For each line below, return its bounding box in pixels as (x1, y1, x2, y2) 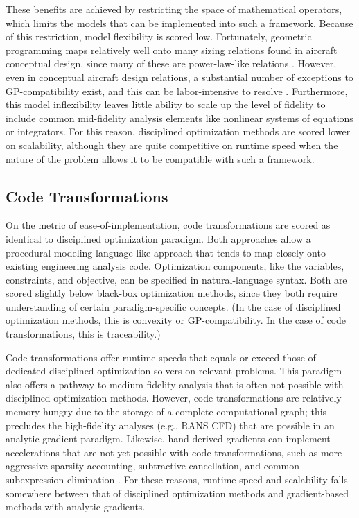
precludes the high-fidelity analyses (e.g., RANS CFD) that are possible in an (6, 417, 335, 432)
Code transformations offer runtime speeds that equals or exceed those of (6, 349, 316, 364)
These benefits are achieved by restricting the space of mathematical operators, (6, 2, 342, 16)
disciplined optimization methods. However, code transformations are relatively (6, 390, 342, 405)
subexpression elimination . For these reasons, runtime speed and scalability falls (6, 472, 348, 487)
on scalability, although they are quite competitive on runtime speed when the (6, 137, 338, 152)
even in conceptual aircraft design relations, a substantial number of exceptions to (6, 69, 353, 84)
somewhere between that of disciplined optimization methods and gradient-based (6, 485, 349, 500)
